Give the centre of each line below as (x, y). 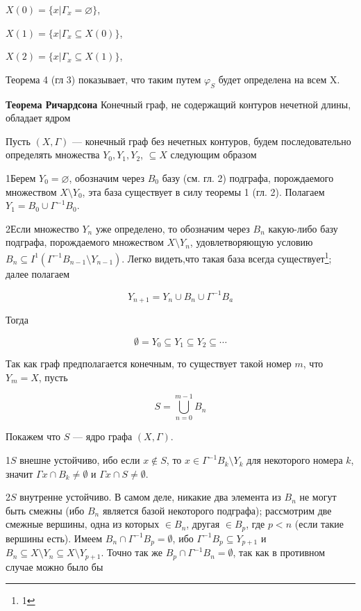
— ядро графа (103, 436)
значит (19, 473)
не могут (318, 497)
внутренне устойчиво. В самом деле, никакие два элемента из (150, 497)
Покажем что (33, 436)
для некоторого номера (295, 460)
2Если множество (42, 228)
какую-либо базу (303, 228)
